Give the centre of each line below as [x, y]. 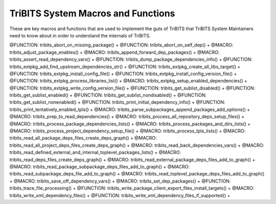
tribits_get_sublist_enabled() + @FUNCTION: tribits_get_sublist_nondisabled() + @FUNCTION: [108, 95]
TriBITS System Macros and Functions [92, 13]
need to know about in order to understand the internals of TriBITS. [80, 35]
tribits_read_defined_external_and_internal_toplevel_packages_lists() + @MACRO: [95, 152]
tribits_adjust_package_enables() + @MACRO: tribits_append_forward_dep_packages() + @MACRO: [114, 52]
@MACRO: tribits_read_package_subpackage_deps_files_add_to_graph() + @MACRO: [100, 167]
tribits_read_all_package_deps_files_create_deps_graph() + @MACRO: [83, 138]
